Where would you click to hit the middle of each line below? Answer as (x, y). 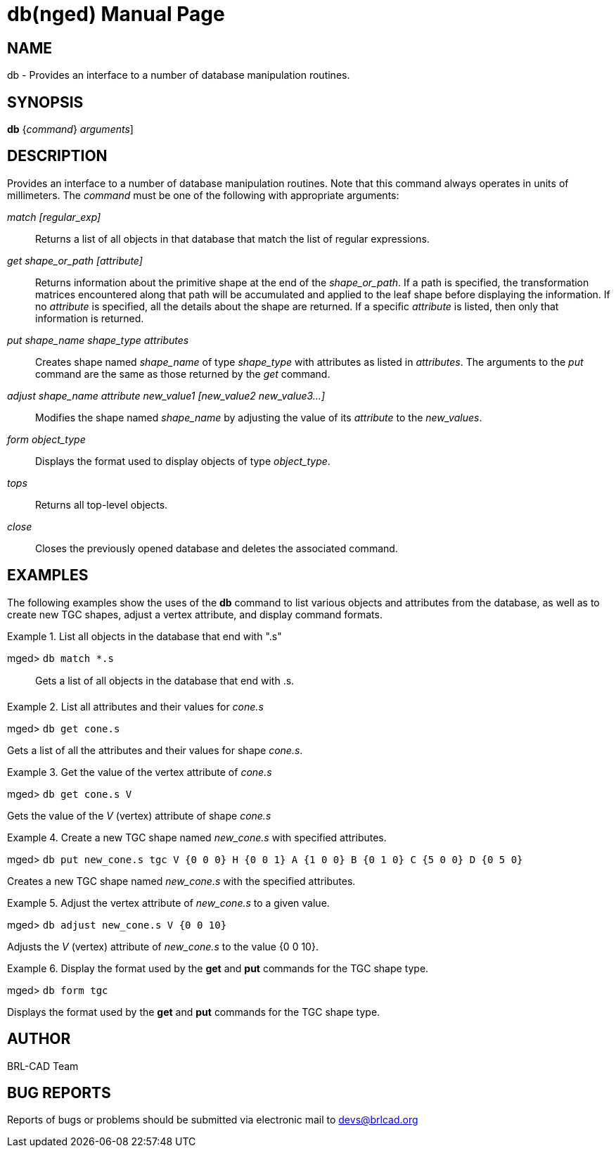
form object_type (46, 439)
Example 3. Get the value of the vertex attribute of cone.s (140, 772)
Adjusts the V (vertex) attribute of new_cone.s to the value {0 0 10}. (163, 946)
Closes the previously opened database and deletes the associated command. (217, 548)
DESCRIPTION (57, 156)
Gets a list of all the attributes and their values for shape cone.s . (155, 750)
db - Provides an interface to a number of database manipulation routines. (179, 75)
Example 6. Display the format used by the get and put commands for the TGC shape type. (218, 968)
